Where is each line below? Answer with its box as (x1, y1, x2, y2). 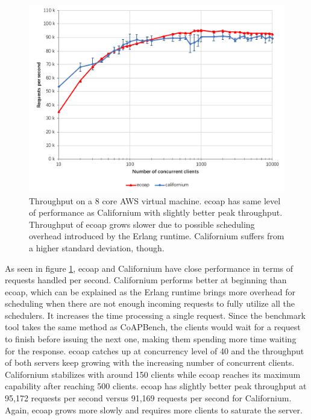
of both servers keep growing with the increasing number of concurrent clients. (5, 356, 295, 369)
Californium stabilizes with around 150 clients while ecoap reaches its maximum (5, 368, 301, 380)
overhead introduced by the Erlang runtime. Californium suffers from (29, 230, 284, 242)
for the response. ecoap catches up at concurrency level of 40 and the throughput (5, 344, 304, 357)
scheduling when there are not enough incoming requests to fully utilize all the (5, 297, 295, 310)
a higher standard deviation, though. (29, 241, 165, 254)
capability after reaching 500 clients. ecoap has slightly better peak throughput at (5, 380, 307, 392)
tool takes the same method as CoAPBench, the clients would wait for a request (5, 321, 301, 333)
